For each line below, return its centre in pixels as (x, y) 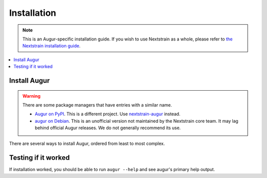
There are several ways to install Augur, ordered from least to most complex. (87, 143)
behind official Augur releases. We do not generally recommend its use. (108, 128)
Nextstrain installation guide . (52, 46)
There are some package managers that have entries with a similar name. (97, 105)
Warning (31, 96)
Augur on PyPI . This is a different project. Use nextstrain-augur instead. (108, 114)
